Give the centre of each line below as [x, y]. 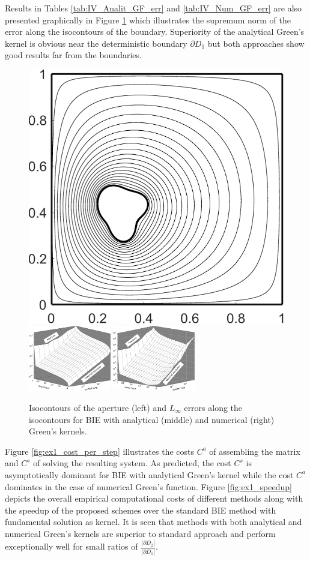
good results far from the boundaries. [73, 55]
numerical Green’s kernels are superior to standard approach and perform [140, 533]
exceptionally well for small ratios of [71, 546]
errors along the [213, 407]
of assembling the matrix [255, 451]
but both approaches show [256, 43]
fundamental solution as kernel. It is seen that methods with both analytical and [153, 522]
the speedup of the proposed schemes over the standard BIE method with [141, 510]
